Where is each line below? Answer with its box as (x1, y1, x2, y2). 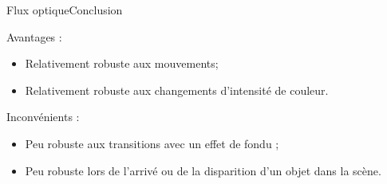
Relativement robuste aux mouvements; (25, 55, 219, 72)
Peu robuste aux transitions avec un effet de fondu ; (25, 135, 279, 151)
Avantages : (6, 28, 62, 45)
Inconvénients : (6, 108, 80, 125)
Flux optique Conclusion (6, 2, 123, 18)
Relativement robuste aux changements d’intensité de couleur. (25, 81, 329, 98)
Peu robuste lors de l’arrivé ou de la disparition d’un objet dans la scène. (25, 162, 381, 178)
